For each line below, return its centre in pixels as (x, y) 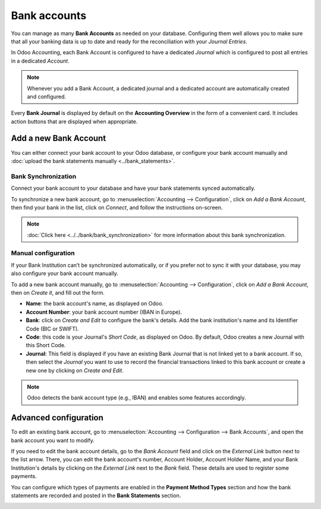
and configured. (47, 96)
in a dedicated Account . (40, 61)
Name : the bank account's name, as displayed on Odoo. (95, 304)
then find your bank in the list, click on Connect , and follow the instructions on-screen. (117, 207)
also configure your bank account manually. (65, 273)
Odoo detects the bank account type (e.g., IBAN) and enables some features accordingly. (136, 398)
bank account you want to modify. (53, 440)
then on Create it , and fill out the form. (58, 292)
